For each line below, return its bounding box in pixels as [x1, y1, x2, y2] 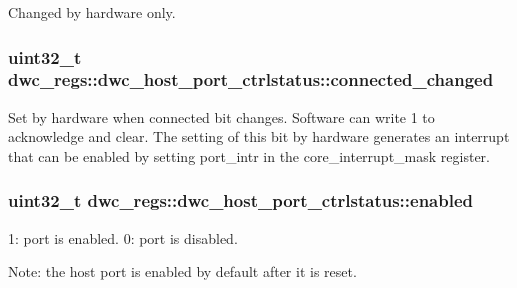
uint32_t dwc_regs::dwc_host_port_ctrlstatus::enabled [8, 188, 473, 213]
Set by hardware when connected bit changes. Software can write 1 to [8, 106, 435, 127]
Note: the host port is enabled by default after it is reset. [8, 261, 357, 282]
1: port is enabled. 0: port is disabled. [8, 227, 238, 248]
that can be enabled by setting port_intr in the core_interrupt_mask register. [8, 145, 490, 166]
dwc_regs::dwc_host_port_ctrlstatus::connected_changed [8, 67, 494, 92]
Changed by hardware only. [8, 2, 176, 22]
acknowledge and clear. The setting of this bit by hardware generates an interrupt [8, 126, 510, 147]
